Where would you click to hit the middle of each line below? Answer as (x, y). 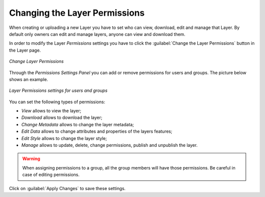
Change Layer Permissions (36, 61)
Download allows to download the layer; (62, 117)
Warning (31, 159)
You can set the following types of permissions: (57, 102)
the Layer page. (25, 50)
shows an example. (29, 79)
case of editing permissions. (51, 175)
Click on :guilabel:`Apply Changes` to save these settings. (67, 188)
